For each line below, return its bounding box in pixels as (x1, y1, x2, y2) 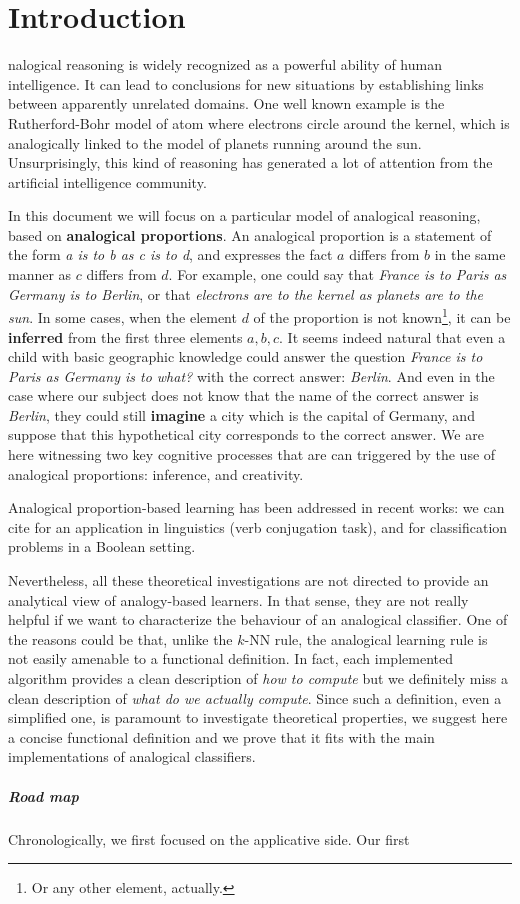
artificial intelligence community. (8, 171, 207, 192)
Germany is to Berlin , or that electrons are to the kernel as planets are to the (8, 283, 484, 304)
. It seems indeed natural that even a (279, 326, 506, 347)
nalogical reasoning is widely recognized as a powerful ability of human (8, 54, 442, 75)
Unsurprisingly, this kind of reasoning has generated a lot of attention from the (8, 152, 493, 173)
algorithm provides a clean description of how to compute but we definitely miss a (8, 668, 509, 688)
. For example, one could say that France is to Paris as (168, 264, 507, 285)
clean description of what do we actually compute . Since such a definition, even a (8, 687, 502, 708)
